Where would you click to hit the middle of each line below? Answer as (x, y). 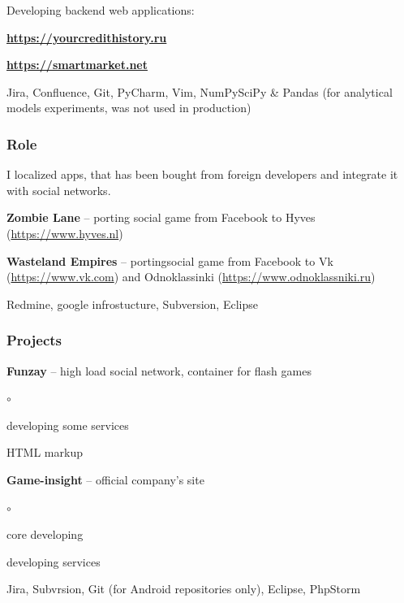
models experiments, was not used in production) (129, 108)
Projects (34, 340)
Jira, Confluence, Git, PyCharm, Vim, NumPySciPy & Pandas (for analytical (200, 91)
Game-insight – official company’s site (105, 479)
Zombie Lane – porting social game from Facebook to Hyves (161, 217)
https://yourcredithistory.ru (87, 37)
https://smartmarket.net (77, 65)
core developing (45, 534)
